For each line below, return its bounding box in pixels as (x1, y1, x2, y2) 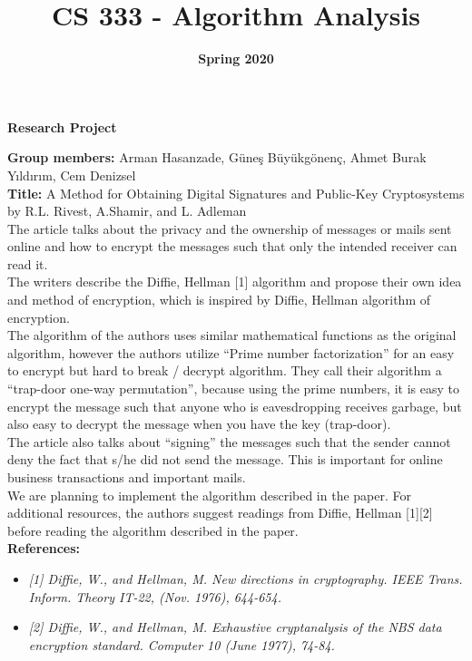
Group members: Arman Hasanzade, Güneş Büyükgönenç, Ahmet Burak (7, 148, 427, 167)
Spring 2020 (198, 49, 274, 68)
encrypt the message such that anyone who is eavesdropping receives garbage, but (7, 396, 462, 415)
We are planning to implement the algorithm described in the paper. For (7, 485, 412, 504)
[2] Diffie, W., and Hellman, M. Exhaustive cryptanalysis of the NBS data (28, 617, 442, 637)
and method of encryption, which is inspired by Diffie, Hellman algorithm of (7, 290, 431, 309)
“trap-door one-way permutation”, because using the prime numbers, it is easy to (7, 379, 459, 398)
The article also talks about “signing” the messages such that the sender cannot (7, 432, 451, 451)
